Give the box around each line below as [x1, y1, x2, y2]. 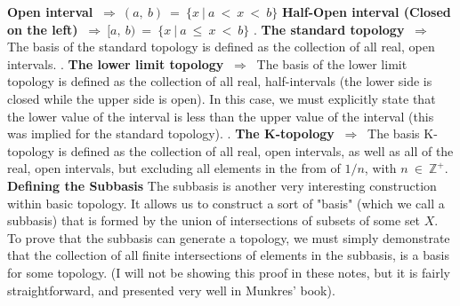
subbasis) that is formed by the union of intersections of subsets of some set [7, 211, 421, 230]
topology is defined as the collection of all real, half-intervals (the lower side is [7, 72, 432, 90]
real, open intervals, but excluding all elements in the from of [7, 159, 341, 177]
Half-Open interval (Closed [281, 3, 451, 20]
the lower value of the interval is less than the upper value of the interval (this [7, 106, 434, 125]
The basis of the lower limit [256, 54, 408, 73]
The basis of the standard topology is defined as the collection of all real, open [7, 37, 435, 56]
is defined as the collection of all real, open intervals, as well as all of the [58, 141, 454, 160]
